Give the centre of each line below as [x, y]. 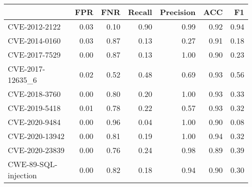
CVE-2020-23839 [36, 150]
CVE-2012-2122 [34, 26]
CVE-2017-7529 [34, 55]
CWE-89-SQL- [33, 164]
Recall [140, 12]
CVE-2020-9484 [34, 122]
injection [23, 175]
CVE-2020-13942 [36, 136]
